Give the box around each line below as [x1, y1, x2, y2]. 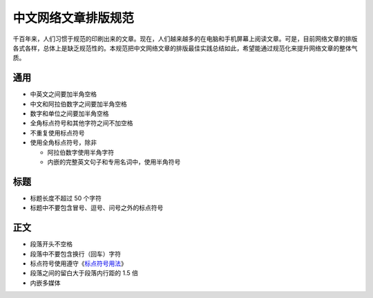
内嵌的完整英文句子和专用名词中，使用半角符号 [47, 158, 181, 166]
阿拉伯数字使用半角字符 [47, 148, 114, 156]
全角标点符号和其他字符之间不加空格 [30, 119, 133, 127]
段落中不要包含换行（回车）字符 [30, 250, 121, 258]
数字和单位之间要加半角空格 [30, 109, 109, 118]
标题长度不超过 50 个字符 [30, 194, 102, 202]
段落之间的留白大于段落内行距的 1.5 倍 [30, 269, 138, 277]
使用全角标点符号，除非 [30, 138, 97, 147]
